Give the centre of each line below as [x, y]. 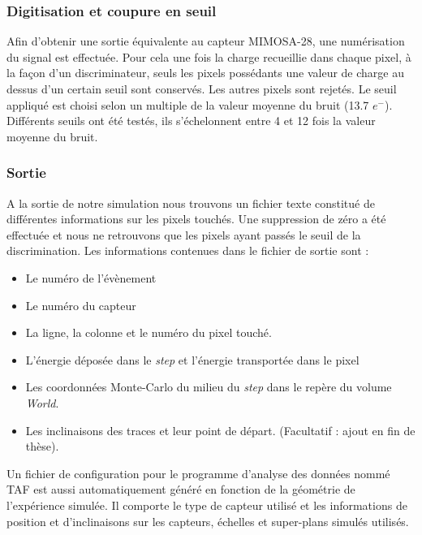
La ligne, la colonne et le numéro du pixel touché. [149, 332]
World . [42, 402]
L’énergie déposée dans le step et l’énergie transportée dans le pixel [192, 359]
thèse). [42, 446]
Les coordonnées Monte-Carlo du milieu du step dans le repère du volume [209, 387]
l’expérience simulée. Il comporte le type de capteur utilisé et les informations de [207, 505]
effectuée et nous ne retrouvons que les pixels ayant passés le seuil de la [184, 234]
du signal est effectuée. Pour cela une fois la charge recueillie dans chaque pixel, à [209, 56]
